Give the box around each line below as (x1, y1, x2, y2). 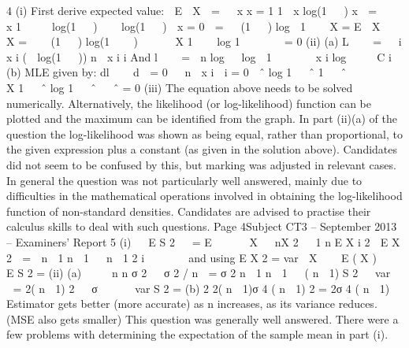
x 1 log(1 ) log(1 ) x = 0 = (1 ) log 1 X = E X (6, 17, 381, 34)
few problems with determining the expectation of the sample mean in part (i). (6, 326, 389, 342)
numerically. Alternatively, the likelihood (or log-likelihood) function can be (6, 94, 371, 111)
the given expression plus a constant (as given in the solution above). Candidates (6, 141, 398, 157)
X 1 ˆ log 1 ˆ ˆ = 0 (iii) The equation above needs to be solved (6, 79, 353, 95)
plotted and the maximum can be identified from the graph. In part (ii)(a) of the (6, 110, 397, 127)
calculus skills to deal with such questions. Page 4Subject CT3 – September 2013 (6, 218, 397, 235)
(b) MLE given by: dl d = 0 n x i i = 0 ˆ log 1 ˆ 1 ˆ (6, 64, 347, 80)
